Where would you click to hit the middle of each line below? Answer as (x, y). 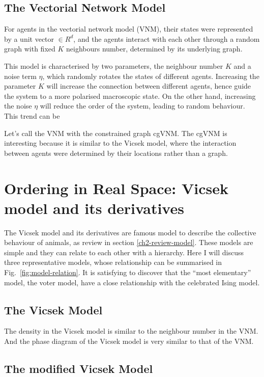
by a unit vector (29, 38)
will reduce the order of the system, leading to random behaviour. (142, 106)
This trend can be (32, 115)
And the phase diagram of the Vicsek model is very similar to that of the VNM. (129, 341)
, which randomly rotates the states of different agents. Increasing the (151, 76)
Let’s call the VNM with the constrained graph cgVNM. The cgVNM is (116, 133)
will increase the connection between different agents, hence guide (149, 86)
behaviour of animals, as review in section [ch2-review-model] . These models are (129, 242)
